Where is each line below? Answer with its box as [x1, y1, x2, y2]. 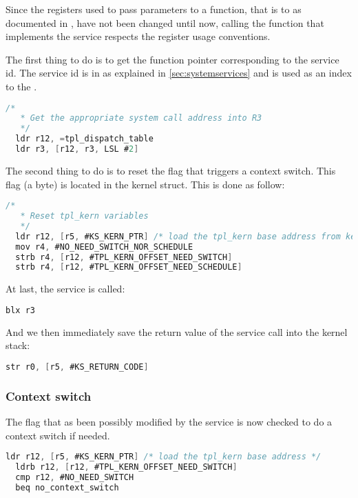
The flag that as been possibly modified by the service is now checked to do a [6, 415, 333, 428]
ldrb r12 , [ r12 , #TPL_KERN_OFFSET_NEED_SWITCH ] [15, 462, 238, 472]
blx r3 [6, 305, 35, 315]
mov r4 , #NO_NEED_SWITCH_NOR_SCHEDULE [15, 241, 193, 252]
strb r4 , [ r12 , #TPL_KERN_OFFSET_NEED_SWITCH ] [15, 252, 233, 262]
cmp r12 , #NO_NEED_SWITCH [15, 472, 134, 482]
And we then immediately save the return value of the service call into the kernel [6, 324, 348, 339]
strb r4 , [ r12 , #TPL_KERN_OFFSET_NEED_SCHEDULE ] [15, 262, 242, 272]
